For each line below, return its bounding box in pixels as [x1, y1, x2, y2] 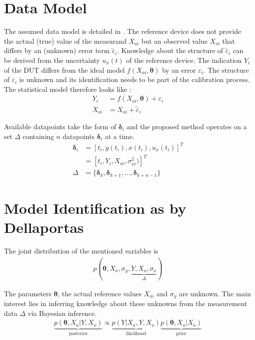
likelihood [126, 331, 147, 337]
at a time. [105, 131, 135, 141]
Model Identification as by [4, 198, 187, 218]
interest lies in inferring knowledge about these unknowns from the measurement [4, 298, 248, 308]
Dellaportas [4, 217, 84, 237]
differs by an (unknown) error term [4, 45, 110, 56]
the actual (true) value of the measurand [4, 35, 127, 46]
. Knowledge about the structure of [117, 45, 223, 56]
